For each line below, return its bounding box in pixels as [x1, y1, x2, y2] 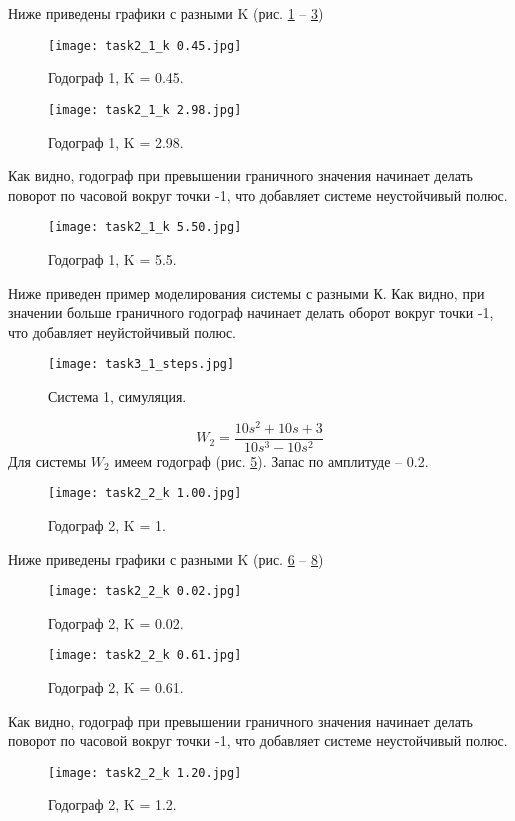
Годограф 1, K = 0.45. [48, 67, 184, 88]
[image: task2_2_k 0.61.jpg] [48, 648, 242, 663]
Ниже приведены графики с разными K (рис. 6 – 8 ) [8, 548, 324, 569]
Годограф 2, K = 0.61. [48, 677, 184, 698]
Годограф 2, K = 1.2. [48, 794, 177, 815]
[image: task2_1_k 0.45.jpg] [48, 38, 242, 53]
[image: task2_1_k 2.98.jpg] [48, 102, 242, 117]
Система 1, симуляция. [48, 385, 187, 406]
